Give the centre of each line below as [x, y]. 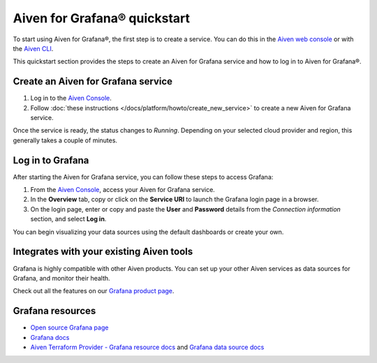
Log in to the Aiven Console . [71, 98]
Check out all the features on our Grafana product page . [94, 291]
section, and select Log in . [68, 219]
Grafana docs [50, 337]
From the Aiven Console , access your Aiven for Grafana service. [123, 190]
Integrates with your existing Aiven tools [103, 252]
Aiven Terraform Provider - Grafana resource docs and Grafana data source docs [147, 347]
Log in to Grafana [51, 160]
